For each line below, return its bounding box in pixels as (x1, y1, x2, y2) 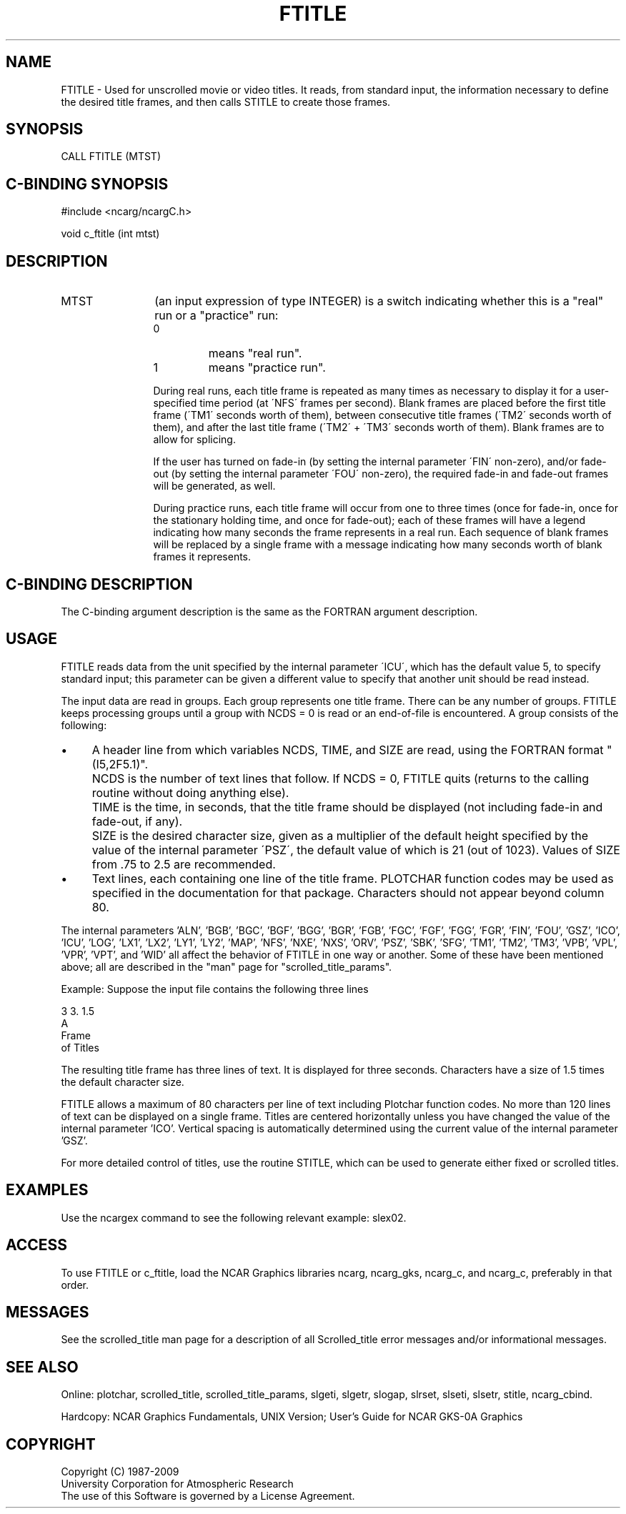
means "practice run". (208, 360, 326, 375)
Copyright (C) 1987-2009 (61, 1465, 179, 1478)
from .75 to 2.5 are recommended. (91, 856, 276, 871)
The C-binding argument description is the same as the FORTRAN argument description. (61, 605, 478, 618)
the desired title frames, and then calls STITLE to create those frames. (61, 95, 391, 108)
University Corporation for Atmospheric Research (61, 1478, 294, 1490)
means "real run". (208, 346, 302, 361)
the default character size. (61, 1075, 184, 1088)
